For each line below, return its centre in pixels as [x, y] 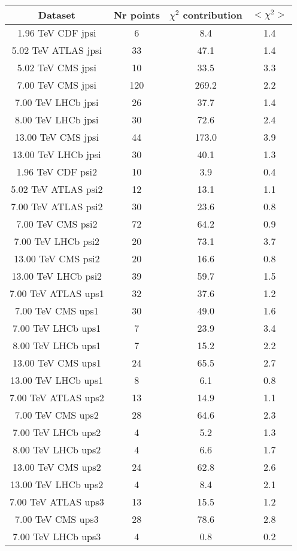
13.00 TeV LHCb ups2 [57, 484]
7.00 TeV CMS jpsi [57, 85]
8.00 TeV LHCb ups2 [57, 449]
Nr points [137, 15]
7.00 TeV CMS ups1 [57, 311]
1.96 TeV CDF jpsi [57, 33]
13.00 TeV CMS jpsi [57, 137]
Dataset [57, 15]
